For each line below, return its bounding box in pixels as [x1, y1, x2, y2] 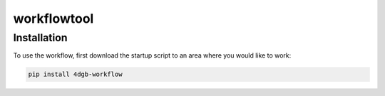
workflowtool [13, 11, 94, 26]
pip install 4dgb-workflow [28, 70, 123, 78]
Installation [13, 31, 68, 44]
